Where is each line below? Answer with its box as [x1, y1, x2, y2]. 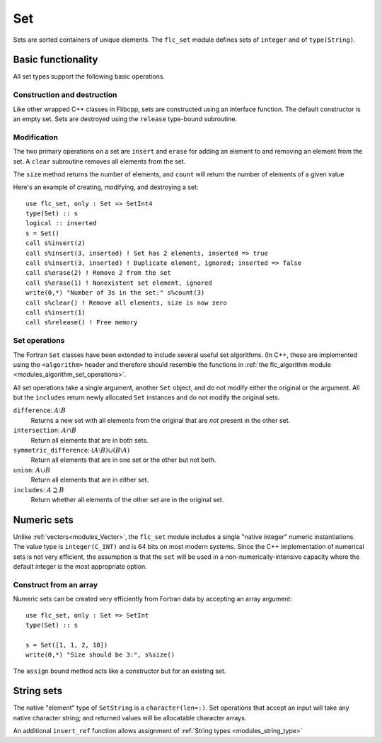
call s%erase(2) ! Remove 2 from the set [25, 269, 171, 277]
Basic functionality [13, 54, 98, 66]
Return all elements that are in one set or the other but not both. [30, 455, 216, 464]
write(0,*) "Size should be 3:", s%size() [25, 651, 175, 659]
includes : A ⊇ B [13, 485, 64, 494]
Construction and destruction [13, 90, 117, 100]
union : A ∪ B [13, 465, 51, 474]
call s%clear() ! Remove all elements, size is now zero [25, 298, 228, 307]
